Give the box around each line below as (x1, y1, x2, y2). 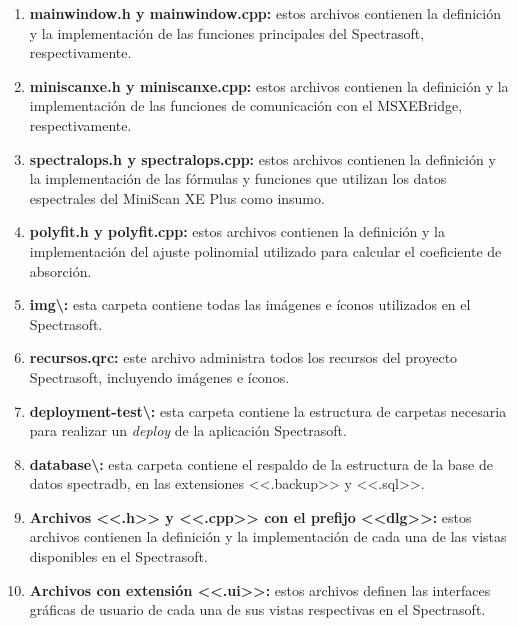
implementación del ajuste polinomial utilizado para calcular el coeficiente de (29, 240, 502, 261)
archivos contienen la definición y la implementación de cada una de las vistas (29, 526, 507, 547)
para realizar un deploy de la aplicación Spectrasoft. (29, 420, 347, 441)
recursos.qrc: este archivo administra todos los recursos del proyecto (29, 347, 458, 368)
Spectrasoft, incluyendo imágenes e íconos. (29, 366, 290, 387)
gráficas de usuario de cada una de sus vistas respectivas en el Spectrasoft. (29, 599, 486, 620)
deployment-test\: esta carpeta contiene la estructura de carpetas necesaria (29, 400, 507, 421)
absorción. (29, 260, 92, 281)
